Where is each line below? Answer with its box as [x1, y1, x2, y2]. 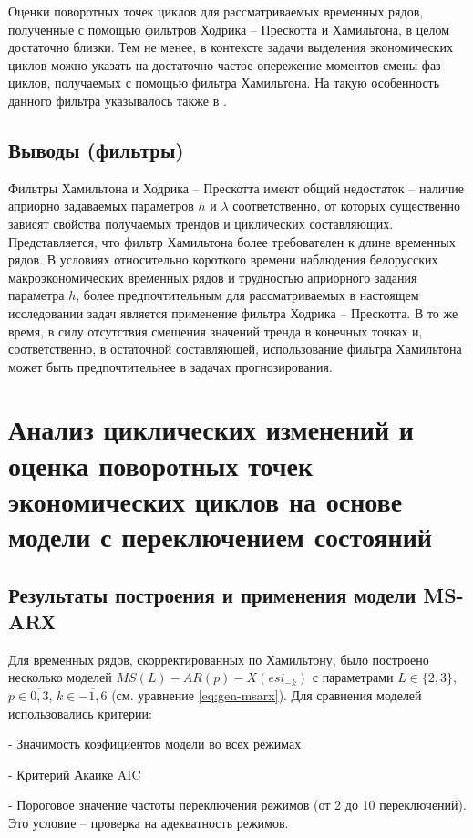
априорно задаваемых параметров [8, 196, 194, 215]
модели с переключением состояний [8, 518, 432, 555]
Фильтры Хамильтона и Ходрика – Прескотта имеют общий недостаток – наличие [8, 178, 464, 197]
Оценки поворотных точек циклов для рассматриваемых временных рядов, [8, 2, 424, 20]
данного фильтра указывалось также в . [8, 90, 227, 109]
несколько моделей [8, 667, 112, 687]
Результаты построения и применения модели [8, 580, 416, 608]
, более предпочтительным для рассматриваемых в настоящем [76, 285, 419, 305]
